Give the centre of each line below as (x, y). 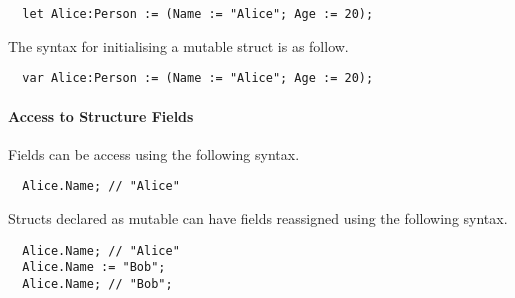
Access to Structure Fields (101, 115)
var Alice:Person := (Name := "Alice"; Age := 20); (198, 78)
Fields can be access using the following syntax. (154, 153)
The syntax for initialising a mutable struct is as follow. (178, 45)
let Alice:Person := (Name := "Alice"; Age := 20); (198, 14)
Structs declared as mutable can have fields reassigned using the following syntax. (258, 217)
